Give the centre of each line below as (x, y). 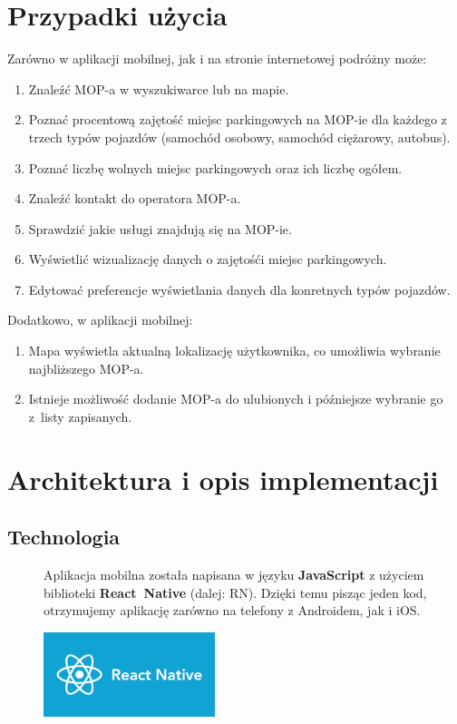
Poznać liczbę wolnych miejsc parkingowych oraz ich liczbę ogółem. (215, 167)
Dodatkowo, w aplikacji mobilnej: (100, 320)
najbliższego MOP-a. (86, 368)
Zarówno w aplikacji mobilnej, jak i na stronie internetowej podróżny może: (217, 59)
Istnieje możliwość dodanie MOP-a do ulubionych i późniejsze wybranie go (236, 399)
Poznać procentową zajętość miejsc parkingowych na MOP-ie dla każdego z (238, 119)
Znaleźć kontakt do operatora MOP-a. (135, 198)
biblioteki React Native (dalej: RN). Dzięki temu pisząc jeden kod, (235, 592)
